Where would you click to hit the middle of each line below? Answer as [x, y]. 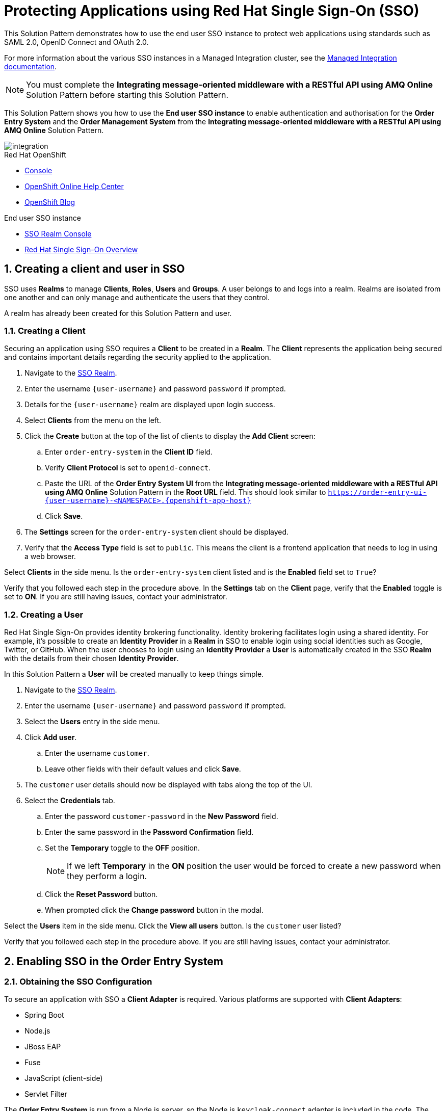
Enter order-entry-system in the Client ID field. [129, 452]
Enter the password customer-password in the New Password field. [162, 816]
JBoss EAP [43, 1047]
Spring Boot [44, 1015]
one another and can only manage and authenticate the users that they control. [137, 297]
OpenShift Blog [50, 202]
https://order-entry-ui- [377, 493]
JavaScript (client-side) [64, 1078]
